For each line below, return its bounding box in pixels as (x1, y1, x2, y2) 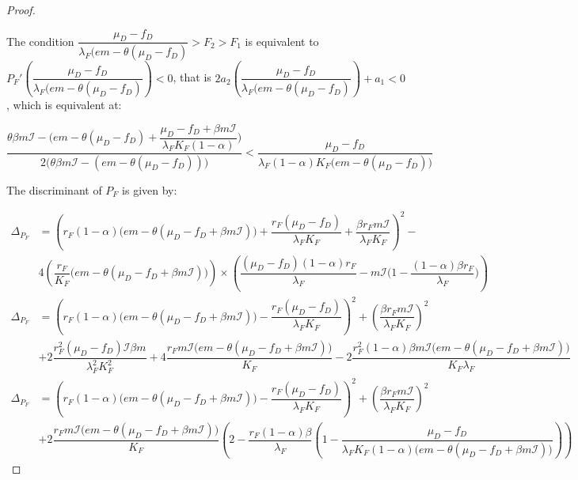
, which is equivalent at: (6, 96, 122, 113)
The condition (6, 32, 74, 49)
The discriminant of (6, 181, 102, 198)
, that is (173, 69, 211, 85)
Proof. (6, 2, 36, 17)
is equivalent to (245, 32, 319, 49)
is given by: (122, 181, 177, 198)
